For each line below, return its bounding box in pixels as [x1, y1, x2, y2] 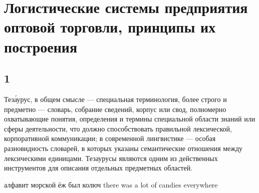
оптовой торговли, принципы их [4, 16, 216, 37]
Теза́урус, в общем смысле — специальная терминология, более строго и [4, 93, 227, 104]
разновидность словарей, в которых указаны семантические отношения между [4, 142, 243, 153]
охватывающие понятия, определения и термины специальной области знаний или [4, 113, 255, 124]
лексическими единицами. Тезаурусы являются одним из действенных [4, 152, 218, 163]
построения [4, 36, 78, 56]
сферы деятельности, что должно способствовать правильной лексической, [4, 123, 232, 133]
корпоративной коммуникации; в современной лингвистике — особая [4, 133, 216, 143]
